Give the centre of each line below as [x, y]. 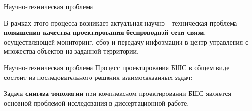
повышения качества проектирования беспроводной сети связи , [105, 32]
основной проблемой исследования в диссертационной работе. [97, 103]
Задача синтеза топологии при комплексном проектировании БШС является [117, 93]
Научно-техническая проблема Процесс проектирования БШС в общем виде [117, 67]
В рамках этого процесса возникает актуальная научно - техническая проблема [121, 23]
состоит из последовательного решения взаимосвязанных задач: [98, 77]
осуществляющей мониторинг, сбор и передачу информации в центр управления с [126, 41]
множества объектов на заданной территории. [71, 51]
